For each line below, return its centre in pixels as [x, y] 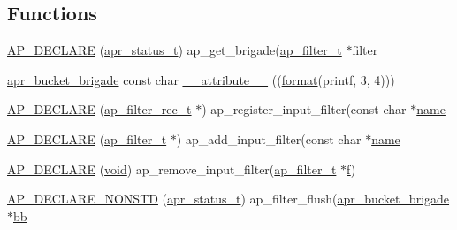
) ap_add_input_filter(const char [269, 138]
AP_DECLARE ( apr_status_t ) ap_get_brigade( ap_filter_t [175, 50]
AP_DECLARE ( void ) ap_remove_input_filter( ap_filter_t [172, 169]
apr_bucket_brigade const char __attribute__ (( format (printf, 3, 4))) [201, 79]
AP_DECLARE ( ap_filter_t [87, 138]
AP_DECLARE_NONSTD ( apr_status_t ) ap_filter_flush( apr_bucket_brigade [228, 199]
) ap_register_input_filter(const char [304, 109]
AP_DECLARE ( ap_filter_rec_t [99, 109]
